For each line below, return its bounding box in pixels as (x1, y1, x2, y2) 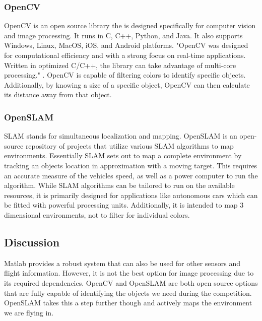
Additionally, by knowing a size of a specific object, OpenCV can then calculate (4, 79, 250, 90)
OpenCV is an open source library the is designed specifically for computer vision (4, 20, 256, 31)
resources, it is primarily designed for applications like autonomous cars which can (4, 189, 258, 200)
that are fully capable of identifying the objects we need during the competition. (4, 287, 252, 298)
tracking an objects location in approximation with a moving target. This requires (4, 160, 257, 170)
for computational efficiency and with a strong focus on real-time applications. (4, 50, 246, 60)
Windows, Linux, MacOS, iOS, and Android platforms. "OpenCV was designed (4, 40, 248, 50)
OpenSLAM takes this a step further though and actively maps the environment (4, 297, 252, 308)
